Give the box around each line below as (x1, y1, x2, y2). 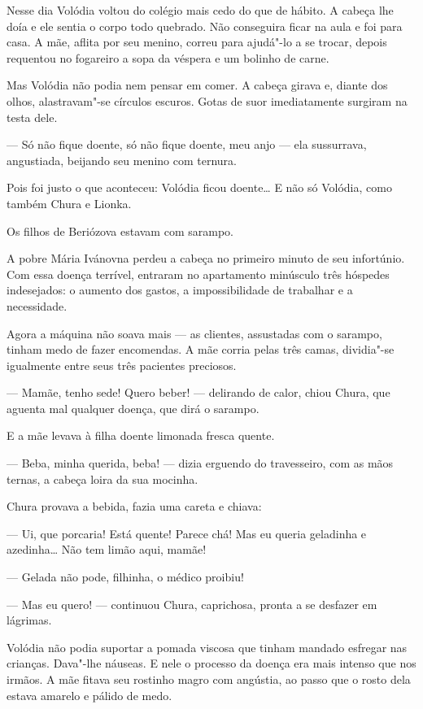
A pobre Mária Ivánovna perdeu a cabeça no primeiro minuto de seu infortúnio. (7, 250, 405, 267)
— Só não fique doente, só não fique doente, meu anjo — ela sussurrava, (7, 136, 367, 153)
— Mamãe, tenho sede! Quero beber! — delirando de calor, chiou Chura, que (7, 384, 390, 401)
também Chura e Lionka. (7, 194, 132, 211)
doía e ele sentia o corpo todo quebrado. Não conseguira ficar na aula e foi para (7, 17, 403, 34)
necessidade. (7, 297, 68, 314)
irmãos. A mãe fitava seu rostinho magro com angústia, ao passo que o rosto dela (7, 671, 411, 687)
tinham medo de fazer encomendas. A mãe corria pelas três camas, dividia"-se (7, 341, 395, 358)
